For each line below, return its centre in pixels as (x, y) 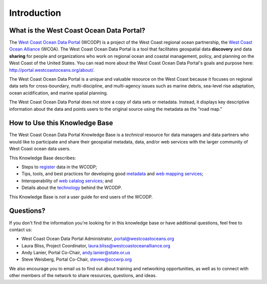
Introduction (35, 13)
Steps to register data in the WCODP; (59, 167)
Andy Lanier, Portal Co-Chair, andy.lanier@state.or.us (76, 253)
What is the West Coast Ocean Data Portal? (77, 30)
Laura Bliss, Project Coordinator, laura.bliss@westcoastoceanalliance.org (96, 245)
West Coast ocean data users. (40, 149)
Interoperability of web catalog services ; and (67, 181)
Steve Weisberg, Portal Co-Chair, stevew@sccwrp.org (77, 259)
